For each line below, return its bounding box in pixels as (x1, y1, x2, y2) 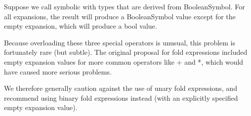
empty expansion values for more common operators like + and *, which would (4, 56, 244, 67)
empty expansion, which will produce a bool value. (4, 21, 157, 31)
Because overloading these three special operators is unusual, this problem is (4, 37, 236, 47)
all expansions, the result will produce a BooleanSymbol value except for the (4, 11, 236, 21)
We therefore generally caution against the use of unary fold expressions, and (4, 83, 237, 93)
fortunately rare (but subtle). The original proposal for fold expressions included (4, 47, 248, 57)
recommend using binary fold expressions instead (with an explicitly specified (4, 92, 238, 103)
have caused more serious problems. (4, 66, 112, 77)
